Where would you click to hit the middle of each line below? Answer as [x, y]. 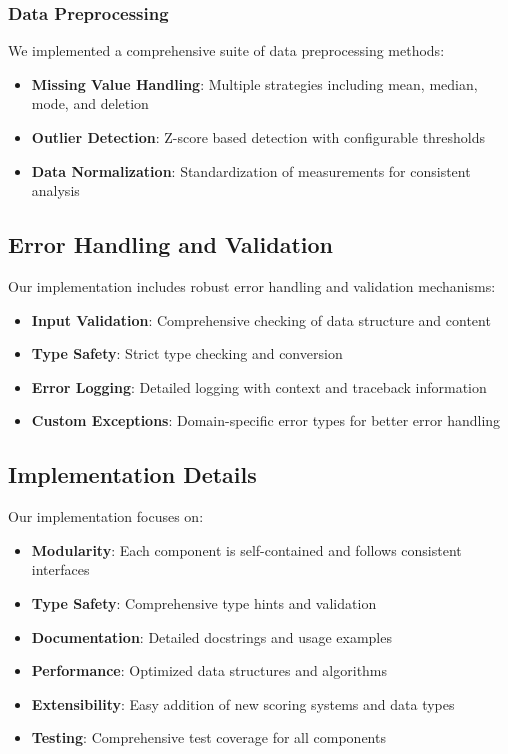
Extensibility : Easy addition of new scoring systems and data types [243, 703]
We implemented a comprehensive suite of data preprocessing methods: [226, 50]
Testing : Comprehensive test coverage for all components [208, 737]
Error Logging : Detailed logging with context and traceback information [259, 386]
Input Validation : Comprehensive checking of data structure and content [261, 319]
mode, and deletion [90, 103]
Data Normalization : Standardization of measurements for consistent [251, 170]
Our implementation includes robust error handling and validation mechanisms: [252, 285]
